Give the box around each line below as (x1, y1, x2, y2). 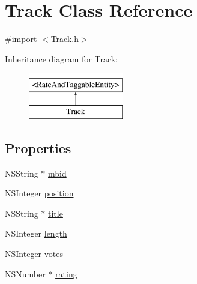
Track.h (50, 32, 79, 45)
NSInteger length (5, 227, 67, 240)
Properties (5, 138, 71, 157)
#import (5, 32, 37, 45)
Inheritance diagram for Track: (5, 52, 118, 65)
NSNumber (5, 267, 46, 280)
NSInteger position (5, 187, 74, 199)
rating (55, 267, 77, 280)
